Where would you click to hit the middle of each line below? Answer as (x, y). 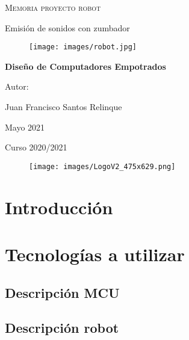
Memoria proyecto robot (53, 7)
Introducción (59, 207)
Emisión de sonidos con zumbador (67, 27)
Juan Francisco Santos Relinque (64, 107)
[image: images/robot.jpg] (83, 47)
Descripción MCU (62, 292)
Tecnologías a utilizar (95, 254)
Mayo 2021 (25, 127)
